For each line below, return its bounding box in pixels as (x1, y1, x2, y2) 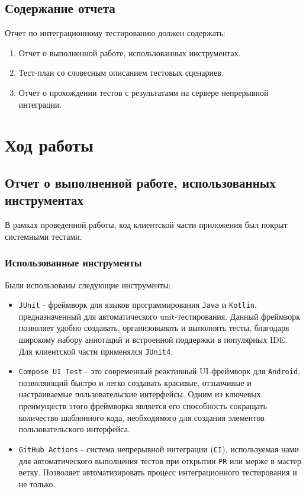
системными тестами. (5, 230, 82, 242)
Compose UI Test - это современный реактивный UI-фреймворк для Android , (18, 365, 300, 377)
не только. (18, 477, 56, 490)
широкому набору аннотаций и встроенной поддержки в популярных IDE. (18, 333, 288, 345)
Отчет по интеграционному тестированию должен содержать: (5, 27, 226, 39)
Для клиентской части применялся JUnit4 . (18, 345, 173, 357)
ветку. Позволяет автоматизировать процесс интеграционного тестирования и (18, 466, 297, 478)
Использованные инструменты (5, 255, 142, 270)
